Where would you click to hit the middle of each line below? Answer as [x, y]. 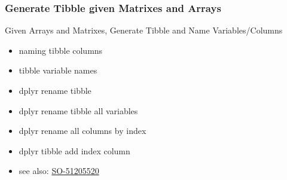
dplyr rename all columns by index [83, 131]
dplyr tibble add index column [74, 150]
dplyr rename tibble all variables [78, 110]
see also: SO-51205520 [59, 171]
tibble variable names [58, 70]
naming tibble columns [61, 50]
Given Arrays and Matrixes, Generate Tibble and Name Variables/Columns [144, 30]
